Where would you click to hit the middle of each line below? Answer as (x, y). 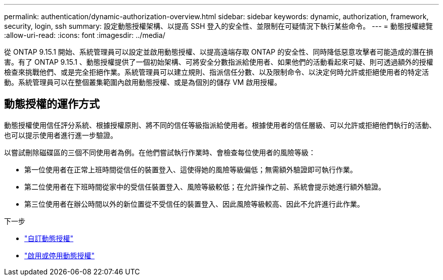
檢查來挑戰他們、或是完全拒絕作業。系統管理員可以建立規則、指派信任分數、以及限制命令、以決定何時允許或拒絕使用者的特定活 (216, 72)
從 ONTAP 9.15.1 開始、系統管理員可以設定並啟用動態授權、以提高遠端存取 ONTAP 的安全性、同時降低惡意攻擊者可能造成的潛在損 (219, 52)
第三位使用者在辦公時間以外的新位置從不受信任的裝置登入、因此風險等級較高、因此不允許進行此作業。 (194, 204)
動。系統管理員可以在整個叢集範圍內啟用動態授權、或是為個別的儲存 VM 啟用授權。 (143, 82)
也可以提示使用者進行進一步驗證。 (61, 135)
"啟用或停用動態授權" (60, 255)
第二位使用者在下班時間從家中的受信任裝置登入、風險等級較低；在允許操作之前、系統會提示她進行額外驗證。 (205, 186)
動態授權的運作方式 (52, 104)
